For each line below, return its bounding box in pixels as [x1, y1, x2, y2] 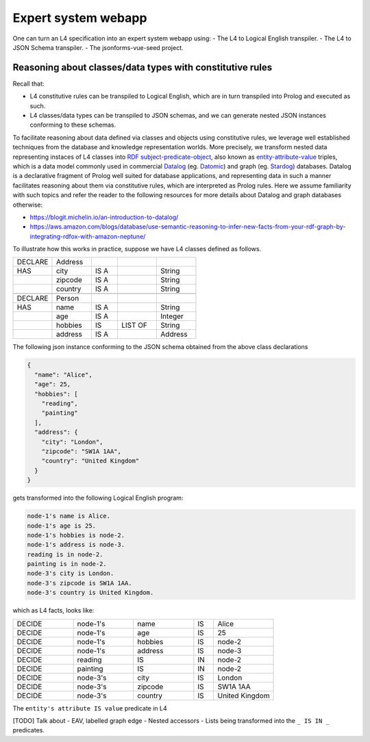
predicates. [12, 726, 45, 734]
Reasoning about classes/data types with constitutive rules [12, 62, 273, 73]
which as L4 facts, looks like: [12, 606, 95, 615]
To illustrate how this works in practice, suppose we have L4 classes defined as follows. [12, 245, 262, 253]
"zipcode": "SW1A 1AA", [41, 447, 121, 455]
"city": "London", [41, 438, 103, 446]
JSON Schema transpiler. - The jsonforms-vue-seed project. [12, 43, 184, 51]
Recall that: [12, 79, 45, 88]
